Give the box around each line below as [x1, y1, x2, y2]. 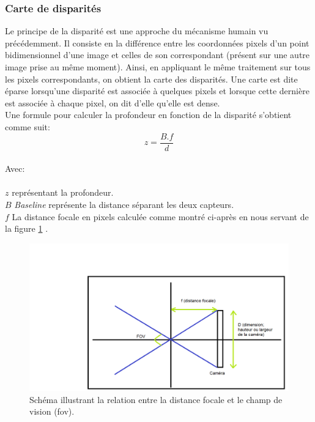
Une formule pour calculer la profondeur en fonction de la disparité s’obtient [5, 108, 292, 121]
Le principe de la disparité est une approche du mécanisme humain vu [5, 24, 269, 37]
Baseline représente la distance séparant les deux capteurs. [14, 198, 234, 210]
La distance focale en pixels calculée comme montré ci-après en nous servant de [12, 210, 309, 223]
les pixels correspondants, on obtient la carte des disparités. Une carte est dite [5, 72, 298, 85]
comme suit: [5, 120, 50, 133]
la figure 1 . [5, 222, 48, 235]
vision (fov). [29, 405, 75, 418]
